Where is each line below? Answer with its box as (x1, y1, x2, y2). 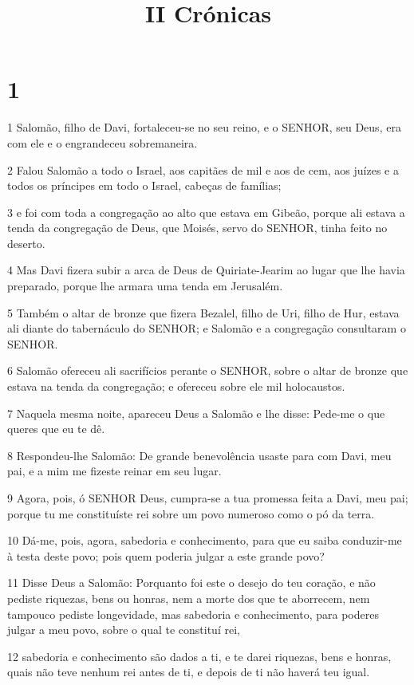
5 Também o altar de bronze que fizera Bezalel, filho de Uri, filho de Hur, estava (7, 304, 400, 321)
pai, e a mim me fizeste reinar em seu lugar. (7, 463, 222, 479)
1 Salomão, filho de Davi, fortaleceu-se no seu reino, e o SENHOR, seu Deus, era (7, 119, 401, 136)
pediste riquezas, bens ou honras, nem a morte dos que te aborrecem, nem (7, 589, 370, 606)
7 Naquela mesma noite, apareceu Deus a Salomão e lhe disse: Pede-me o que (7, 404, 385, 421)
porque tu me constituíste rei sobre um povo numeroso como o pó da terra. (7, 505, 375, 522)
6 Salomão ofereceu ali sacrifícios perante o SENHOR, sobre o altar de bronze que (7, 362, 408, 379)
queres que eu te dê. (7, 420, 105, 437)
